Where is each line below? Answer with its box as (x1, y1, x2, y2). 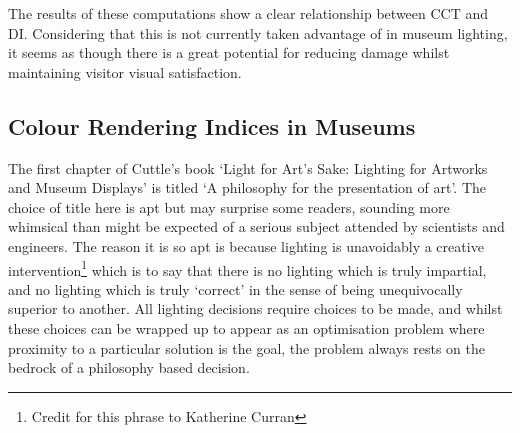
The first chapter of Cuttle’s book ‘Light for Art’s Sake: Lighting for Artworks (8, 157, 488, 178)
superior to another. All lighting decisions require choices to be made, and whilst (8, 298, 503, 319)
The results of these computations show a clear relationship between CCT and (8, 3, 489, 23)
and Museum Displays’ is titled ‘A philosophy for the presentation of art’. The (8, 177, 486, 198)
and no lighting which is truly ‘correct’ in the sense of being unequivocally (8, 278, 463, 299)
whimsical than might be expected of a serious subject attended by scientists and (8, 216, 505, 237)
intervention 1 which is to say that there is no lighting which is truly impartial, (8, 256, 487, 280)
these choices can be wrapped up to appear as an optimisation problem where (8, 317, 485, 338)
